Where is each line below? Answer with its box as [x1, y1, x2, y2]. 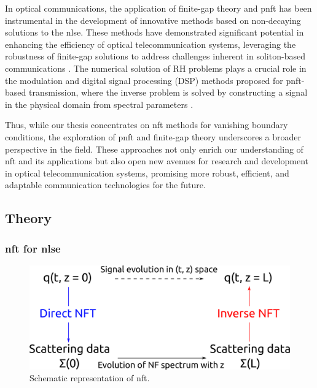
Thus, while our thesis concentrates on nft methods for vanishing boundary [5, 118, 288, 131]
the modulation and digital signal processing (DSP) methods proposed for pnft [5, 74, 302, 86]
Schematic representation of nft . [29, 371, 150, 384]
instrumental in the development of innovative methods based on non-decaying [5, 13, 301, 26]
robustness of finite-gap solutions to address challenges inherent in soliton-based [5, 50, 305, 63]
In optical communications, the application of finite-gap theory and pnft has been [5, 2, 312, 14]
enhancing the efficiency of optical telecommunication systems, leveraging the [5, 37, 296, 50]
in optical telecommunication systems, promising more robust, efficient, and [5, 166, 289, 179]
